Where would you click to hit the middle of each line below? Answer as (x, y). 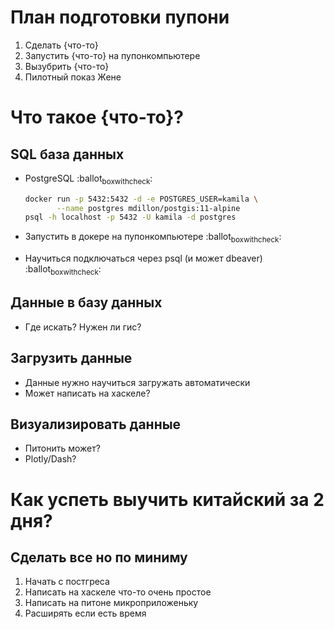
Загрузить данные (71, 358)
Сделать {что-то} (61, 45)
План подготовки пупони (120, 17)
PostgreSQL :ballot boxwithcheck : (88, 179)
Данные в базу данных (86, 302)
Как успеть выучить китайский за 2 (167, 499)
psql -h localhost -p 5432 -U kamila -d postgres (130, 217)
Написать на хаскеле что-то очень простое (118, 592)
